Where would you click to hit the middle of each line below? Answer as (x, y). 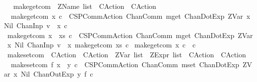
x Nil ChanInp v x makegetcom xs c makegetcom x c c (101, 45)
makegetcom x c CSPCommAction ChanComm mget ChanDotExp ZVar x (130, 16)
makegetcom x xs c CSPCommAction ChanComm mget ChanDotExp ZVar (130, 35)
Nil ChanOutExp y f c (57, 74)
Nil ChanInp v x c (36, 25)
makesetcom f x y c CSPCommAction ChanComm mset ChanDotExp (125, 64)
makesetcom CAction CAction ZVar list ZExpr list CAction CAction (127, 54)
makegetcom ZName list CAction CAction (85, 6)
